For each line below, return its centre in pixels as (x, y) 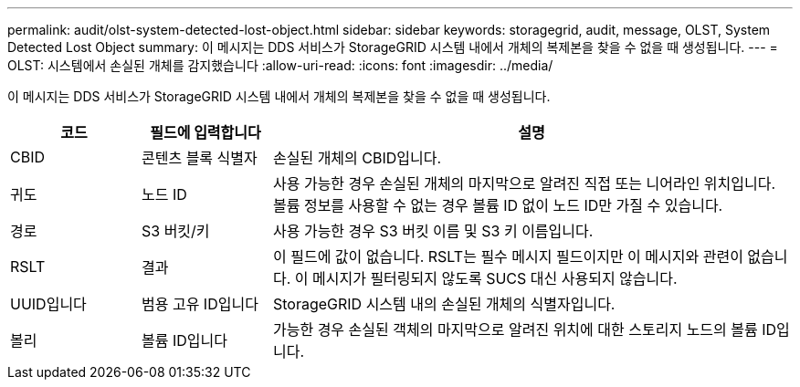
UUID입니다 (48, 304)
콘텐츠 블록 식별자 (199, 158)
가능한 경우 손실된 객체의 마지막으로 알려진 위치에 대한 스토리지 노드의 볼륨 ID (525, 329)
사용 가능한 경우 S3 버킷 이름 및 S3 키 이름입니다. (433, 231)
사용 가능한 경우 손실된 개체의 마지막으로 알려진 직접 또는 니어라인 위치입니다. (524, 183)
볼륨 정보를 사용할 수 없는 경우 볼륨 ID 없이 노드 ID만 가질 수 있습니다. (498, 205)
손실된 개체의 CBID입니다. (357, 158)
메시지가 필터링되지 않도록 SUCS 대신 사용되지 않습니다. (495, 278)
